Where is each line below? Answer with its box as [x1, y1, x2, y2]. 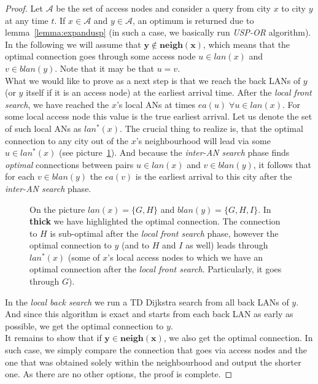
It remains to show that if [5, 331, 102, 344]
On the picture [29, 202, 85, 215]
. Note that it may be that [55, 61, 155, 74]
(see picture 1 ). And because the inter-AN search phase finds [58, 146, 290, 159]
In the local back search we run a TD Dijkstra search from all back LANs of [5, 295, 289, 308]
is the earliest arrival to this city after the [135, 170, 292, 183]
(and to [121, 239, 150, 252]
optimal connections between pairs [5, 158, 134, 171]
